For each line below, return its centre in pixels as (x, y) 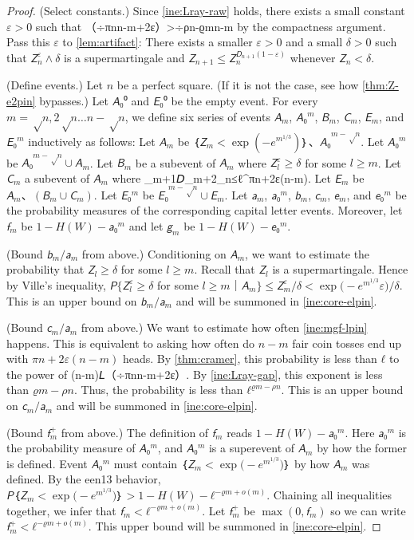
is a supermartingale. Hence (340, 269)
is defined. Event (47, 463)
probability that (45, 269)
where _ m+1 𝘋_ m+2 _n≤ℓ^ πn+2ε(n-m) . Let (221, 177)
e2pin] (21, 100)
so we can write (368, 510)
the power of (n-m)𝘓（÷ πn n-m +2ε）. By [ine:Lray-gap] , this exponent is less (195, 374)
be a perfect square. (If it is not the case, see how (238, 85)
